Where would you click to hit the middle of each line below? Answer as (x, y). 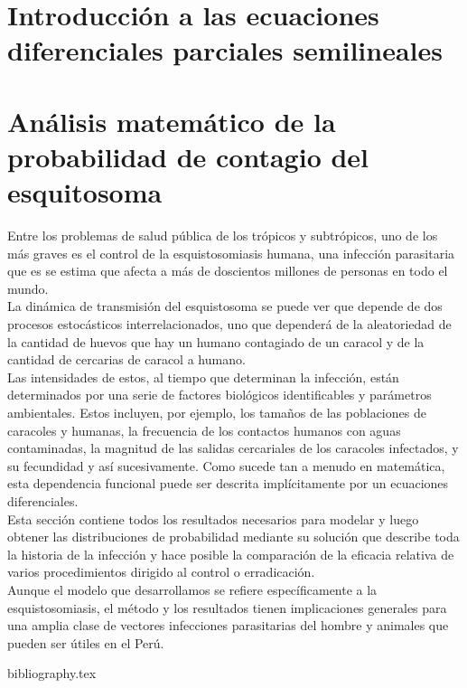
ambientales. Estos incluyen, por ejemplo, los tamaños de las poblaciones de (217, 412)
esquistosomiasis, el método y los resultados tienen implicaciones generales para (227, 607)
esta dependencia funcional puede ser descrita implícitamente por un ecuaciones (228, 483)
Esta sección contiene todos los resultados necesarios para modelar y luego (213, 518)
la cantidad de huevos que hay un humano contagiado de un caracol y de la (216, 341)
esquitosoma (85, 192)
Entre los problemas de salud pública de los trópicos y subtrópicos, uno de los (223, 236)
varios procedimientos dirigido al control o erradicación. (161, 572)
